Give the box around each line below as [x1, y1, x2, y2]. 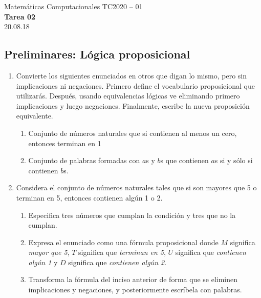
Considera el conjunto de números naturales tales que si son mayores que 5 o [16, 182, 257, 193]
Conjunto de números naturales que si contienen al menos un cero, [28, 127, 237, 138]
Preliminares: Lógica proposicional [4, 46, 190, 62]
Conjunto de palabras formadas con [28, 155, 140, 166]
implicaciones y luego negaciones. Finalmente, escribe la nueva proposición [16, 100, 250, 111]
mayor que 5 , [28, 247, 70, 257]
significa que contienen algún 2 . [68, 256, 167, 267]
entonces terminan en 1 [28, 137, 101, 148]
